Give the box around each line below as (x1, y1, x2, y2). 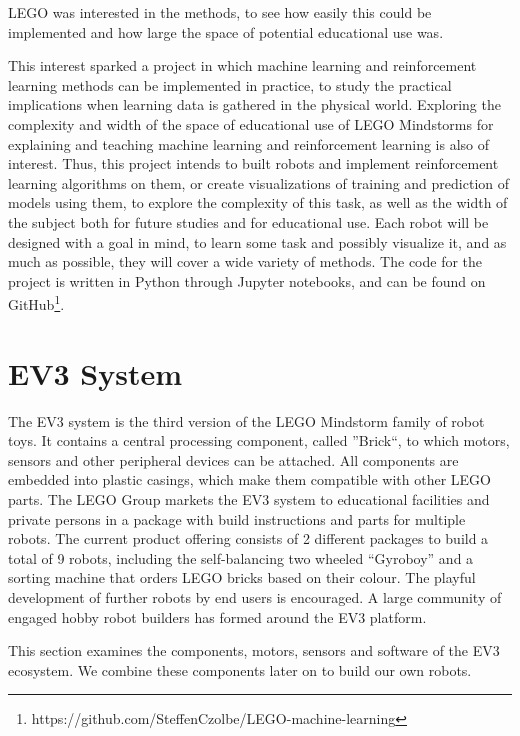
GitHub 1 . (8, 291, 65, 314)
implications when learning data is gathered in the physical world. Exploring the (8, 94, 501, 115)
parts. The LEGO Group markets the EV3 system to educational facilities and (8, 489, 490, 510)
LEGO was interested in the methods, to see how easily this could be (8, 2, 432, 22)
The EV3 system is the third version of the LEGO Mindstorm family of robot (8, 410, 485, 431)
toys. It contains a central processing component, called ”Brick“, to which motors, (8, 430, 510, 451)
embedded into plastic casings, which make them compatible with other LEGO (8, 469, 491, 490)
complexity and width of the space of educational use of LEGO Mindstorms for (8, 113, 494, 134)
